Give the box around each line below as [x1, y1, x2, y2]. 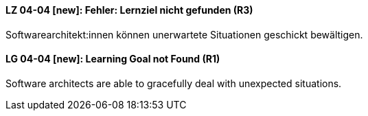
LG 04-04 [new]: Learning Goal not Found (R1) [5, 53, 220, 65]
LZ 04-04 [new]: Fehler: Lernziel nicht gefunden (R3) [5, 4, 253, 16]
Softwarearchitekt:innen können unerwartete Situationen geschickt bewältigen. [5, 28, 363, 40]
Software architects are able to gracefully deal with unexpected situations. [5, 77, 342, 89]
